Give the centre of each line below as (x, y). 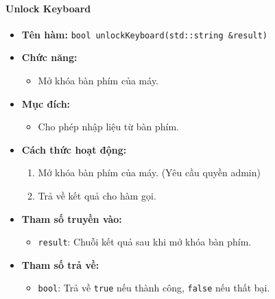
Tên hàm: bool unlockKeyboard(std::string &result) (145, 34)
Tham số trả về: (60, 264)
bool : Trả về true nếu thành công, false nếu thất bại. (154, 288)
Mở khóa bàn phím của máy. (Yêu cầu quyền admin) (149, 172)
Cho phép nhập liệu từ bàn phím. (108, 127)
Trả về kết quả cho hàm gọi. (97, 196)
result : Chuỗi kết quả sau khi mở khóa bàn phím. (145, 242)
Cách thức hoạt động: (74, 149)
